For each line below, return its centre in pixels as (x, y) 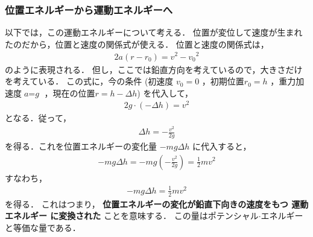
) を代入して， (165, 93)
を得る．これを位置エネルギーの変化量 (81, 146)
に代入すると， (222, 146)
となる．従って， (38, 118)
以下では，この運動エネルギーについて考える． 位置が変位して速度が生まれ (154, 32)
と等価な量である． (43, 227)
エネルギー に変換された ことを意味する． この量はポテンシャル (132, 216)
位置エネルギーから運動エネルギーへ (89, 9)
